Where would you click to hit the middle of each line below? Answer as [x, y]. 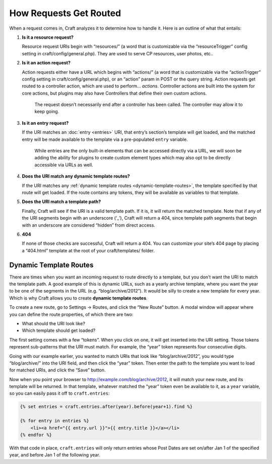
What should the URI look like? [54, 323]
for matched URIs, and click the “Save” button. [57, 370]
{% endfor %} [36, 435]
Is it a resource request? [48, 37]
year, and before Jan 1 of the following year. [55, 455]
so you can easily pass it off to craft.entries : [60, 393]
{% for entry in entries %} [54, 421]
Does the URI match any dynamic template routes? [76, 176]
